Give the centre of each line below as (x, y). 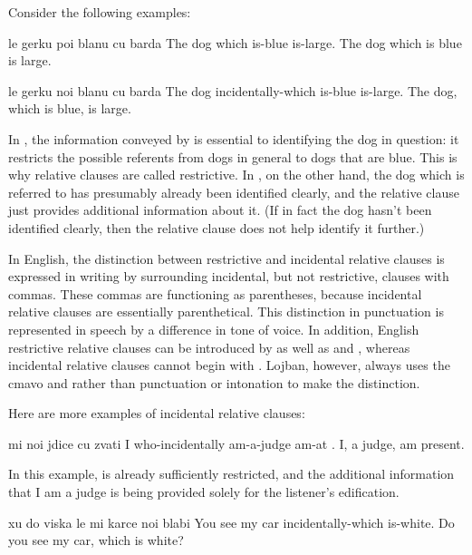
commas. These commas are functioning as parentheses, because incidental (215, 293)
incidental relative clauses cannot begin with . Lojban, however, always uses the (229, 365)
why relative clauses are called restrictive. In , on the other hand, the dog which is (236, 175)
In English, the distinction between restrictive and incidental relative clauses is (226, 258)
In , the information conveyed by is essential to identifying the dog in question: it (234, 138)
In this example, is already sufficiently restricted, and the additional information (231, 474)
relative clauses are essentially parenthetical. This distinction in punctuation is (226, 312)
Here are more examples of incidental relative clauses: (157, 413)
